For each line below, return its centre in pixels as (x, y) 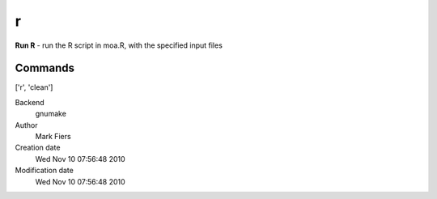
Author (26, 125)
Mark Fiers (53, 137)
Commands (45, 68)
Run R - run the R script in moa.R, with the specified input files (119, 45)
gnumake (51, 114)
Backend (30, 102)
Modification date (45, 171)
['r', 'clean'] (34, 87)
